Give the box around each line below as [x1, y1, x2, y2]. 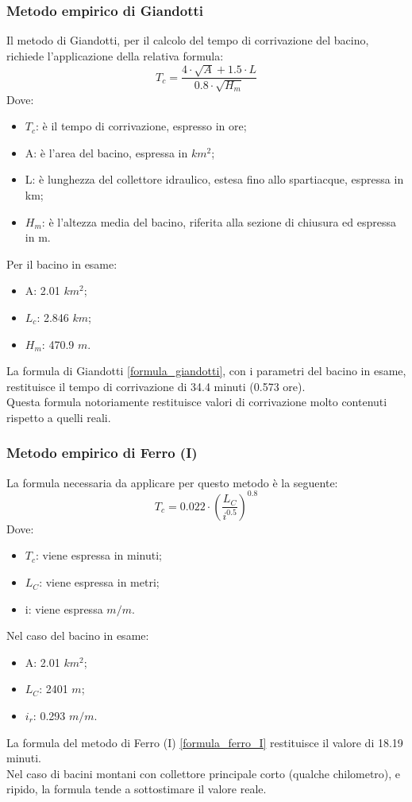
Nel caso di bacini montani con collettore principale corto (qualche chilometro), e [6, 765, 401, 781]
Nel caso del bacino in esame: [6, 627, 149, 644]
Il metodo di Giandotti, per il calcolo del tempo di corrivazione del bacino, [6, 32, 369, 48]
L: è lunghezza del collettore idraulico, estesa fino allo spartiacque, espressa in [25, 171, 404, 188]
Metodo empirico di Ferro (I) [6, 443, 198, 463]
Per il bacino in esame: [6, 255, 117, 272]
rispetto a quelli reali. [6, 409, 111, 425]
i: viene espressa [25, 600, 103, 617]
